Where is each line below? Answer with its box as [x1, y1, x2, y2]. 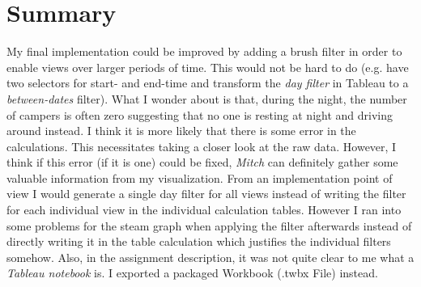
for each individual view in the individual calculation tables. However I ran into [6, 201, 402, 218]
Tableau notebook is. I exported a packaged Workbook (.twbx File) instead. [6, 264, 378, 281]
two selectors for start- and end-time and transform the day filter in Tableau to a [6, 74, 409, 91]
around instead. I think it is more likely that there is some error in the [6, 122, 356, 139]
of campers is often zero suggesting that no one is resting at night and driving [6, 106, 393, 123]
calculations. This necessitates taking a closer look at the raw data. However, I [6, 137, 397, 154]
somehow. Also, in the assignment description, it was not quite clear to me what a [6, 248, 415, 265]
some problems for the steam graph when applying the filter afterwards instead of [6, 217, 412, 234]
